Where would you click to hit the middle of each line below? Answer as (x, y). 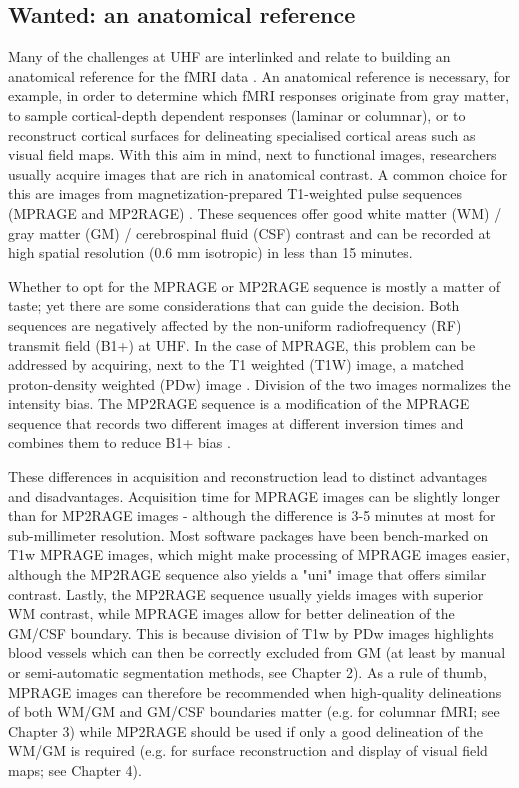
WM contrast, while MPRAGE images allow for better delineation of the (231, 613)
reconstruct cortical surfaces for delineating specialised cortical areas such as (242, 134)
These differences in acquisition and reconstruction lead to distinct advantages (247, 476)
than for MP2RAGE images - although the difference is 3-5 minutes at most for (252, 515)
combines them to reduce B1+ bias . (119, 442)
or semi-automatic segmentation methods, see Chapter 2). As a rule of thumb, (247, 672)
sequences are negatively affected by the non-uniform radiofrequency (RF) (235, 324)
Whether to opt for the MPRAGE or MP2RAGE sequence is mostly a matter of (254, 285)
